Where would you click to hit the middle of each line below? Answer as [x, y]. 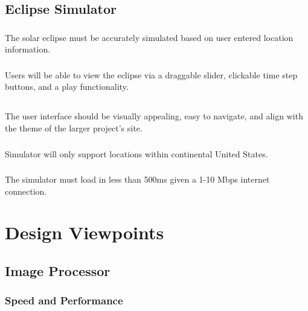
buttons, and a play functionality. [67, 86]
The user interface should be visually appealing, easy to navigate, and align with [154, 116]
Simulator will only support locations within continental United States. [136, 153]
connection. [26, 191]
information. [28, 49]
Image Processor [58, 270]
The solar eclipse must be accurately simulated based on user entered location [149, 37]
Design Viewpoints [85, 232]
